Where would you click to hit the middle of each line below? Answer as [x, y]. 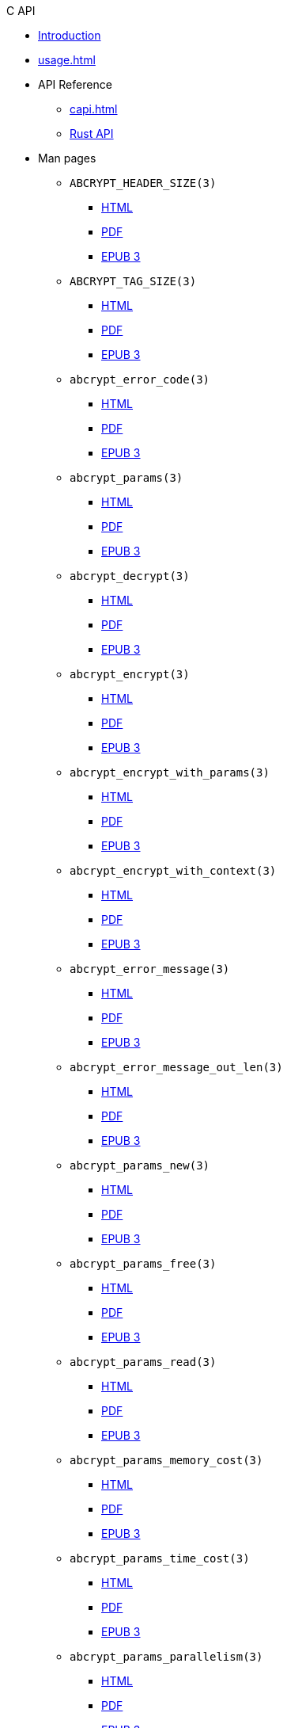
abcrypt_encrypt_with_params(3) [170, 772]
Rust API [92, 134]
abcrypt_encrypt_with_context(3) [173, 871]
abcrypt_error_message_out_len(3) [176, 1067]
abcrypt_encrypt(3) [130, 674]
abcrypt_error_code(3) [140, 380]
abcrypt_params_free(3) [143, 1264]
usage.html [67, 60]
